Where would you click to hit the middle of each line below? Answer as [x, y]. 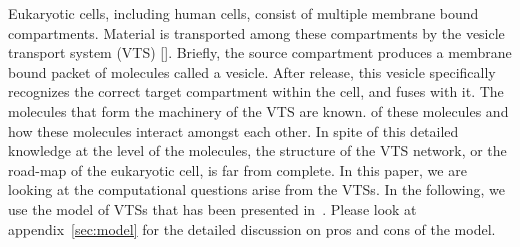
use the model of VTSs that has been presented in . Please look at [212, 208]
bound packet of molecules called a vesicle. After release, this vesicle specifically [252, 71]
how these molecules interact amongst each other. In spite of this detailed [233, 130]
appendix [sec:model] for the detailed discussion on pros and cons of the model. [252, 228]
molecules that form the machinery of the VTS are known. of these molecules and [258, 110]
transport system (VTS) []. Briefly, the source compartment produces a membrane [260, 52]
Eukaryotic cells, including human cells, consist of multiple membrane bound [243, 13]
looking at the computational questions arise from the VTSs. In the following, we [256, 189]
